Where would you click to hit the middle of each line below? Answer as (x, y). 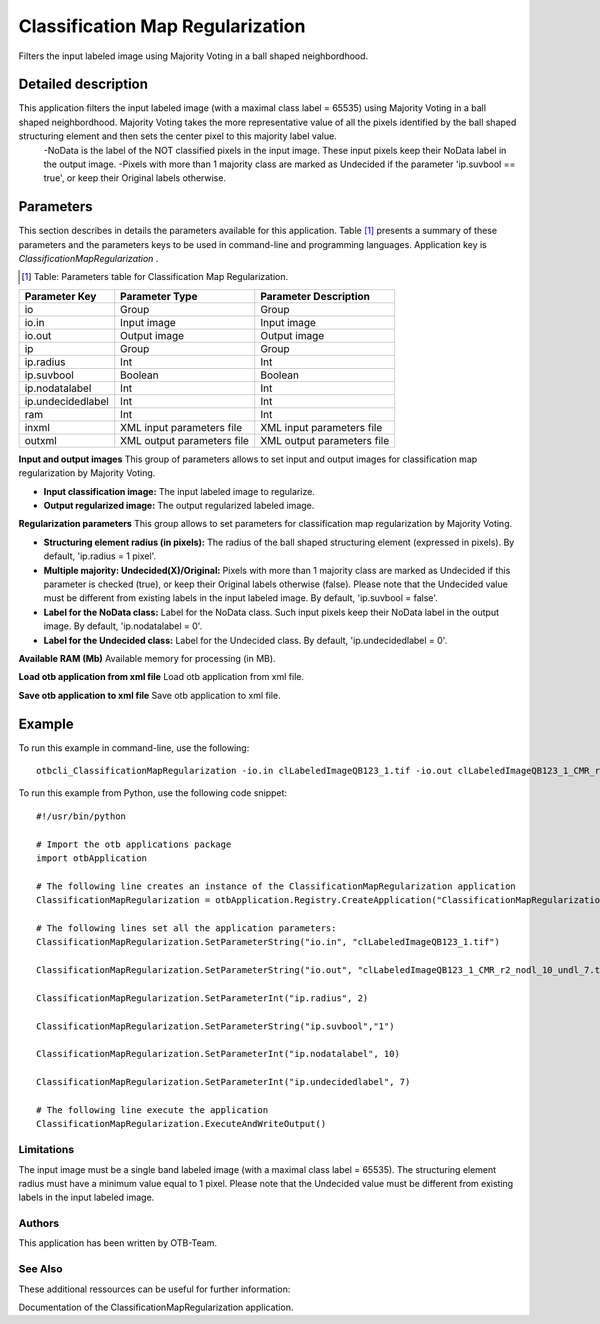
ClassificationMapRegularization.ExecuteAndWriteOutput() (181, 1124)
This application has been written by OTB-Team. (118, 1243)
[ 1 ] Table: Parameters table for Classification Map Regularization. (155, 277)
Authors (39, 1223)
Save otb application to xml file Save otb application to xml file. (149, 695)
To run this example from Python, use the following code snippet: (153, 793)
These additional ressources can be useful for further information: (154, 1289)
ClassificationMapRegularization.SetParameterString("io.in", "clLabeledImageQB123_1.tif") (268, 942)
